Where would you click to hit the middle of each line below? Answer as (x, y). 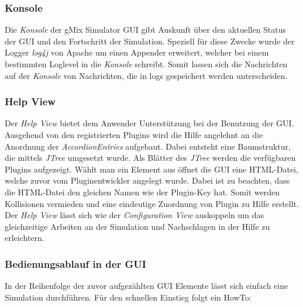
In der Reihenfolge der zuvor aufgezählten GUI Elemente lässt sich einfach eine (147, 286)
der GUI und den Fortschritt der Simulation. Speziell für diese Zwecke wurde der (150, 41)
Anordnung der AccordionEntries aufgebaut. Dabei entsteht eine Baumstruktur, (148, 146)
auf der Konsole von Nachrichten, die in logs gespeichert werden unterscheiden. (146, 75)
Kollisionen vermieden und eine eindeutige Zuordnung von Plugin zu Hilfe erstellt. (152, 203)
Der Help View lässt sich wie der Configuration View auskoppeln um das (134, 215)
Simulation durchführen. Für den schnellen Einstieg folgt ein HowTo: (128, 297)
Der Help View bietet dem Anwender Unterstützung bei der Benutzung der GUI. (149, 123)
